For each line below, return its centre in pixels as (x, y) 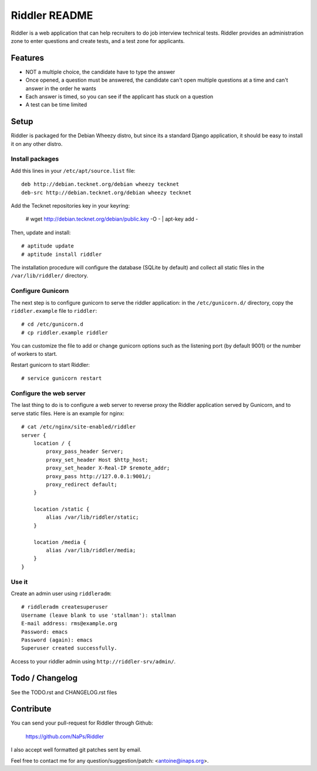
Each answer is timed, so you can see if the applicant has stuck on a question (119, 96)
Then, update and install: (41, 232)
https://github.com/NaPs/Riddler (65, 736)
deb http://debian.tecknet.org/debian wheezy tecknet (100, 184)
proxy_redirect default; (82, 484)
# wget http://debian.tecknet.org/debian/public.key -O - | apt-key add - (112, 219)
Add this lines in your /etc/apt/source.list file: (73, 171)
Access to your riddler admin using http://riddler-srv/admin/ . (93, 661)
